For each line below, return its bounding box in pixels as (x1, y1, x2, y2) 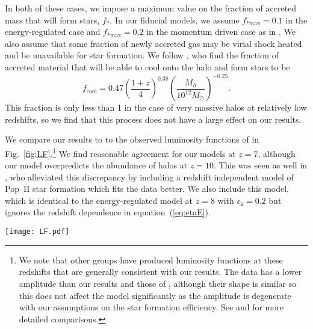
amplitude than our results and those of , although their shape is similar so (19, 277, 297, 289)
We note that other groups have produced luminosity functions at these (19, 253, 283, 266)
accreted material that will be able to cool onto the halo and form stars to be (5, 60, 290, 73)
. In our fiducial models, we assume (110, 13, 240, 26)
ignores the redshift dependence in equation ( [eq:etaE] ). (5, 206, 211, 218)
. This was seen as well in (214, 159, 308, 171)
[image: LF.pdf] (5, 227, 70, 236)
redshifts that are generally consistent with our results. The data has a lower (19, 265, 302, 278)
